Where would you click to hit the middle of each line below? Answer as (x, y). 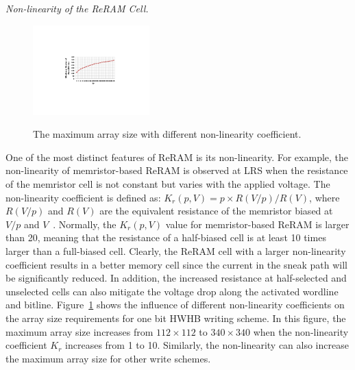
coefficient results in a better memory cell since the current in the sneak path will (176, 264)
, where (325, 197)
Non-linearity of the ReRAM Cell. (77, 8)
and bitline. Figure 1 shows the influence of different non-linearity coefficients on (175, 305)
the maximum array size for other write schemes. (108, 358)
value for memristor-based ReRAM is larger (257, 224)
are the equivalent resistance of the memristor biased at (216, 211)
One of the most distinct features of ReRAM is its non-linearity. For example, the (177, 157)
